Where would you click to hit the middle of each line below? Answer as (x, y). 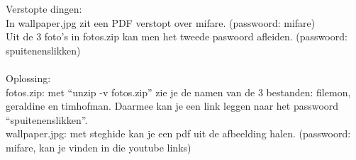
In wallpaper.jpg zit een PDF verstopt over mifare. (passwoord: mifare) (161, 22)
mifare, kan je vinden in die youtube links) (99, 147)
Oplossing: (28, 78)
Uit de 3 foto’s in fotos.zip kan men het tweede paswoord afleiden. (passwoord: (177, 36)
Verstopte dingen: (44, 8)
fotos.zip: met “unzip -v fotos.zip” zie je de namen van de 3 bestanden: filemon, (178, 92)
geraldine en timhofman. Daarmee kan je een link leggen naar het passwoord (172, 106)
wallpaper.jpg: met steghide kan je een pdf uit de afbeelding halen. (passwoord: (178, 133)
